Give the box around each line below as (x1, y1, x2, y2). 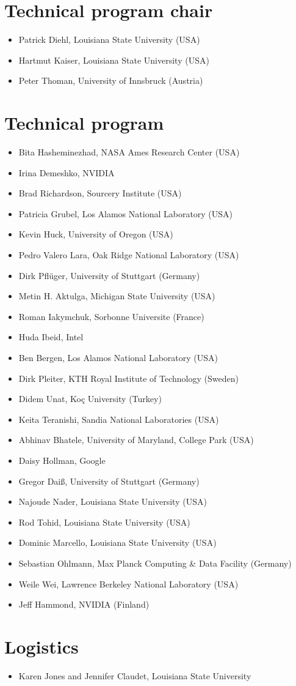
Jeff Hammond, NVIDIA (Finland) (18, 598, 150, 611)
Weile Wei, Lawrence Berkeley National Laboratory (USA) (18, 577, 239, 590)
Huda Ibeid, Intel (18, 330, 84, 343)
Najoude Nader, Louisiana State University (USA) (18, 495, 207, 508)
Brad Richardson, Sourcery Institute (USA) (18, 187, 182, 199)
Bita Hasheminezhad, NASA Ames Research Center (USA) (18, 146, 240, 158)
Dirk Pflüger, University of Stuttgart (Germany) (18, 269, 200, 281)
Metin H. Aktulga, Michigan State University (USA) (18, 289, 215, 302)
